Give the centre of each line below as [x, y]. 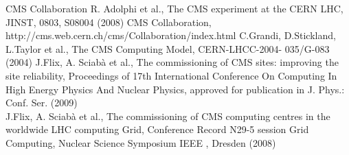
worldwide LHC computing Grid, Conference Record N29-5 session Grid [157, 129]
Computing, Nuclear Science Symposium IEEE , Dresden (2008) [141, 142]
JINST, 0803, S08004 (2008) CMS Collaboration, [109, 22]
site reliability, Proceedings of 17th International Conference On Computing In [171, 75]
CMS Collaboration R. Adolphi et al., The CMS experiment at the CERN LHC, [174, 8]
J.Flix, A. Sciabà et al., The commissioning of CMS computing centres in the [168, 116]
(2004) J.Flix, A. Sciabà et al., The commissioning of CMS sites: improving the [172, 62]
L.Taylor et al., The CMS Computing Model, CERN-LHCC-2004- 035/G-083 [168, 48]
